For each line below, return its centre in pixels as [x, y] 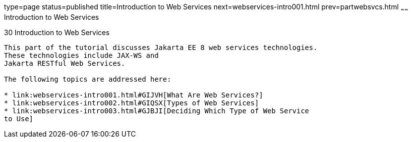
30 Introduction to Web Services [57, 32]
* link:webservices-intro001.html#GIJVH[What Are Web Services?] [134, 95]
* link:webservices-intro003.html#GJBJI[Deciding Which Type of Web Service [157, 111]
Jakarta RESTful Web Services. [65, 63]
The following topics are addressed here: [88, 79]
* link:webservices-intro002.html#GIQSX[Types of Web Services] [132, 103]
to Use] [19, 118]
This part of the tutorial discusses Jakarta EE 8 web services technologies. [161, 47]
